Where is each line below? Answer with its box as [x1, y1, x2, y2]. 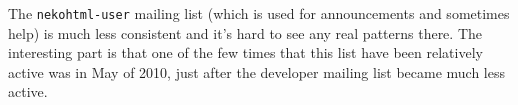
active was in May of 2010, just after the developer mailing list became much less [8, 61, 506, 82]
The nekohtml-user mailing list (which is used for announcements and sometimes [8, 3, 510, 23]
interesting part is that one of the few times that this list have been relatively [8, 42, 483, 63]
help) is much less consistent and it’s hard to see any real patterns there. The [8, 22, 482, 43]
